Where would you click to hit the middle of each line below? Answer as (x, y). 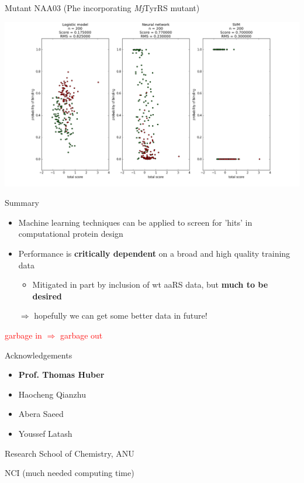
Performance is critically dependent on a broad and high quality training (154, 253)
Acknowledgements (39, 355)
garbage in (23, 335)
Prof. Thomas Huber (61, 375)
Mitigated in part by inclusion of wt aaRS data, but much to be (150, 284)
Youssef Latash (45, 433)
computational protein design (71, 234)
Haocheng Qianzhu (52, 394)
